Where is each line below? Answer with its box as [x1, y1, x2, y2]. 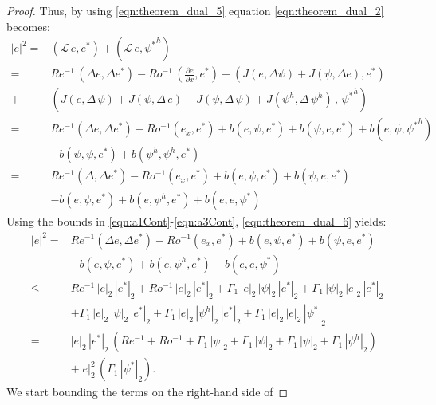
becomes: [6, 18, 50, 34]
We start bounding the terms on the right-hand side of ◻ [6, 383, 289, 400]
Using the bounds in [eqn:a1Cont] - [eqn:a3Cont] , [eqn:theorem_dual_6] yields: [6, 213, 387, 230]
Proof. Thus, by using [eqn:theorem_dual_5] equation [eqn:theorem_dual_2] [6, 2, 384, 18]
